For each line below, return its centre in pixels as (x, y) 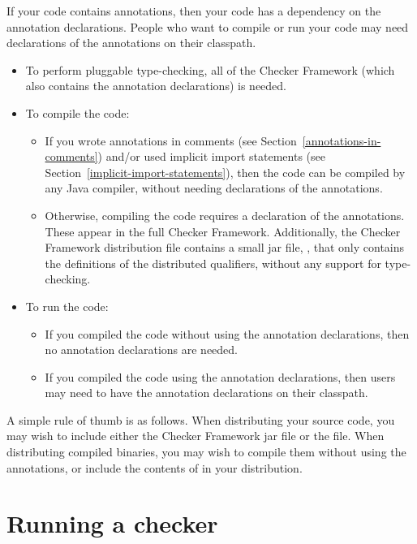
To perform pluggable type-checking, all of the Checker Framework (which (210, 69)
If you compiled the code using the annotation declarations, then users (220, 376)
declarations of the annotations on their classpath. (131, 43)
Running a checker (112, 523)
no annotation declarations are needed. (141, 350)
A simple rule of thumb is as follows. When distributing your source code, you (201, 419)
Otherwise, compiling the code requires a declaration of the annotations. (225, 215)
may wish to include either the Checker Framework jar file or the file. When (196, 436)
